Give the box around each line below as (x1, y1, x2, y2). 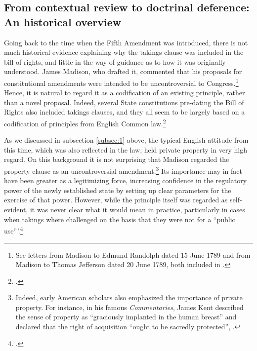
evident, (4, 204, 28, 215)
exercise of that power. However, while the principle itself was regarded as (4, 195, 228, 205)
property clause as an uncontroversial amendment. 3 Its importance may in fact (4, 164, 242, 176)
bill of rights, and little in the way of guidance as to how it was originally (4, 56, 226, 67)
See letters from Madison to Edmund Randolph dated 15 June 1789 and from (15, 249, 251, 260)
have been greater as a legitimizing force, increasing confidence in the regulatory (4, 175, 247, 186)
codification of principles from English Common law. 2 (4, 117, 166, 128)
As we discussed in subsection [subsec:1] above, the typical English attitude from (4, 135, 249, 145)
